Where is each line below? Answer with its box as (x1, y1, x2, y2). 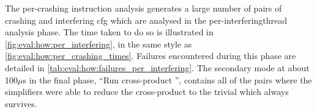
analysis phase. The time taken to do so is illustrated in (5, 26, 214, 38)
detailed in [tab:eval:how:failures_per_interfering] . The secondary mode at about (5, 61, 310, 74)
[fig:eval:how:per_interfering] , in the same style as (5, 37, 192, 50)
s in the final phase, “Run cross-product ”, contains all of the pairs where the (23, 73, 312, 86)
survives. (5, 97, 37, 110)
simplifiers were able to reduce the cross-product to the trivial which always (5, 85, 289, 98)
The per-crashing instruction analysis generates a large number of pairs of (5, 2, 282, 14)
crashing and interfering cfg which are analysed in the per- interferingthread (5, 13, 287, 26)
